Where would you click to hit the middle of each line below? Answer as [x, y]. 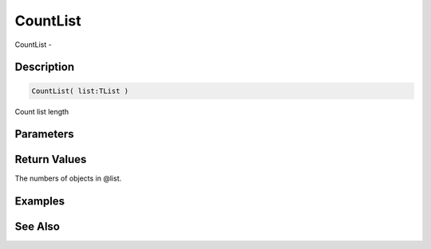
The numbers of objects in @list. [68, 178]
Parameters [44, 134]
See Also [37, 227]
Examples [40, 202]
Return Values [51, 160]
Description [45, 67]
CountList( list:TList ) [80, 91]
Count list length [42, 111]
